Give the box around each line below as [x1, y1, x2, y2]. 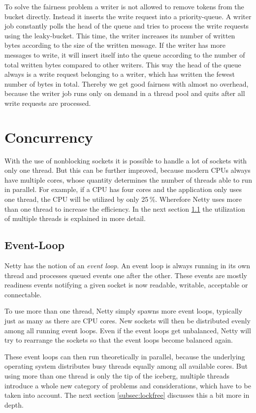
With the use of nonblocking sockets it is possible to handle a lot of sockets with [4, 155, 247, 165]
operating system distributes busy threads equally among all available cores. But [4, 361, 248, 371]
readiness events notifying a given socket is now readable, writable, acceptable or [4, 280, 248, 290]
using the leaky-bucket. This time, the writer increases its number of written [4, 30, 235, 40]
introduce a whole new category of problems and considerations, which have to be [4, 380, 251, 390]
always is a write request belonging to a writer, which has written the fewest [4, 69, 235, 79]
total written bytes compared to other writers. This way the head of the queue [4, 59, 241, 69]
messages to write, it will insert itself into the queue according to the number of [4, 49, 245, 60]
